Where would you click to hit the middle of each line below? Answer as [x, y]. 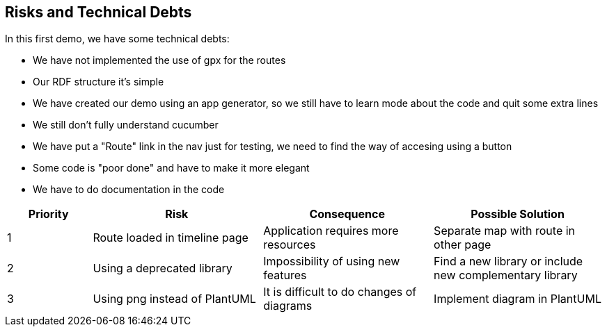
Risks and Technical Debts [98, 12]
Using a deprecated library [163, 268]
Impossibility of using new [332, 262]
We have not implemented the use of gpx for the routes [159, 60]
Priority [48, 214]
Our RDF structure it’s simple [98, 82]
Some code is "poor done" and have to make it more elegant [171, 168]
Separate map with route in [505, 231]
